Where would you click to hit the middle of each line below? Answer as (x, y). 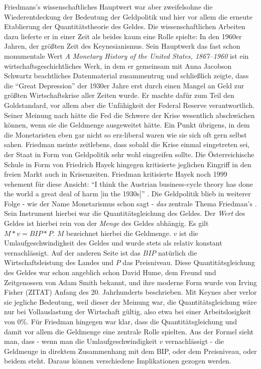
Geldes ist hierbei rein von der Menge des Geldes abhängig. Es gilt (106, 223)
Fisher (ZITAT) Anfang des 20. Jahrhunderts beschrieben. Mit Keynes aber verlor (130, 292)
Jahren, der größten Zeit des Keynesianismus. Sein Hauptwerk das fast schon (122, 46)
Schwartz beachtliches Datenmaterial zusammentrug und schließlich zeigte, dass (126, 76)
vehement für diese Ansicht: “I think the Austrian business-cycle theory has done (129, 183)
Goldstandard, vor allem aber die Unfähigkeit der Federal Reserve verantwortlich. (129, 105)
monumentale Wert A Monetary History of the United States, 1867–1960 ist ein (126, 55)
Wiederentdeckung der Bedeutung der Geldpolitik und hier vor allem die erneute (128, 16)
